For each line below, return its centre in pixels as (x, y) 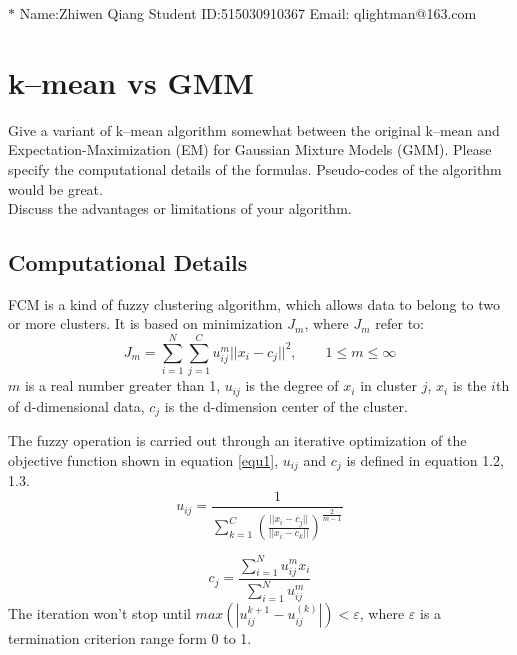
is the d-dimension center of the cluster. (286, 405)
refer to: (399, 323)
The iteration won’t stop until (99, 613)
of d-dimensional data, (76, 405)
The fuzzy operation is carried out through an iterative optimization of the (237, 440)
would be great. (55, 188)
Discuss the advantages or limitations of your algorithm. (180, 208)
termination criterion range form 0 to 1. (130, 638)
